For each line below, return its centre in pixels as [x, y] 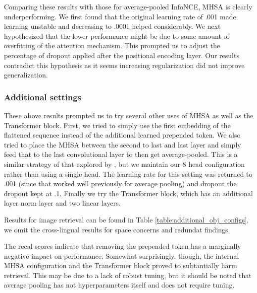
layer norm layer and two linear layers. [62, 203]
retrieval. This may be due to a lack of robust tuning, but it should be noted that [128, 275]
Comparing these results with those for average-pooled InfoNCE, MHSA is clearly [128, 6]
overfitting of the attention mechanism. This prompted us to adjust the [112, 45]
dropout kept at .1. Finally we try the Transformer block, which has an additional [128, 193]
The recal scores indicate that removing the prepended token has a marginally [123, 246]
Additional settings [43, 97]
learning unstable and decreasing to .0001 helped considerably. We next [112, 26]
